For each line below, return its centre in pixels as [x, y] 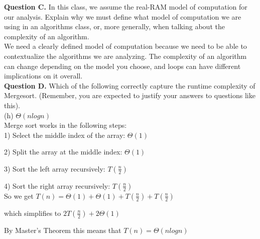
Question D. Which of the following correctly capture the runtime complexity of [130, 85]
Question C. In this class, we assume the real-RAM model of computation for [126, 7]
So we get [19, 195]
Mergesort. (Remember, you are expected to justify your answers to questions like [130, 95]
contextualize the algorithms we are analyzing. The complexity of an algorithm [125, 56]
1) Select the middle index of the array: [65, 135]
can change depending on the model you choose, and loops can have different [122, 66]
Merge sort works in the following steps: [66, 125]
